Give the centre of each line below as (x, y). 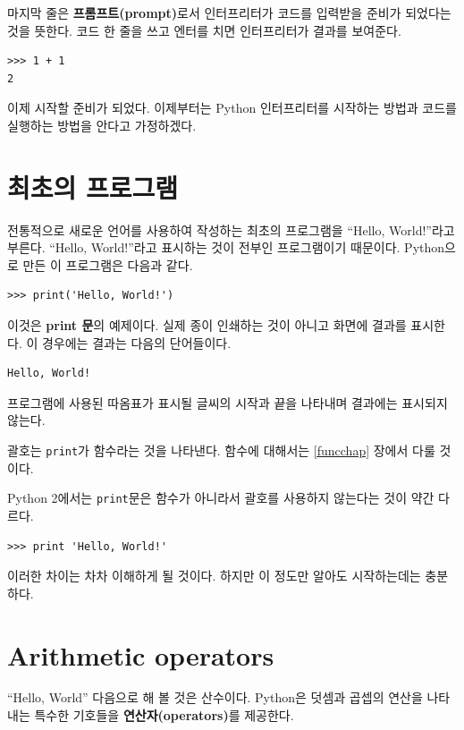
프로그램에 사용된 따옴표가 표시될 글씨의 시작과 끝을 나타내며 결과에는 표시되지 (228, 402)
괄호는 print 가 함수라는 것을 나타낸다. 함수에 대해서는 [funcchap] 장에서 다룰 (221, 450)
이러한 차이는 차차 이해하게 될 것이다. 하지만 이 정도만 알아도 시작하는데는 (214, 576)
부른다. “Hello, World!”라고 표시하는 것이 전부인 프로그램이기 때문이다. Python (226, 247)
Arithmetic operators (141, 654)
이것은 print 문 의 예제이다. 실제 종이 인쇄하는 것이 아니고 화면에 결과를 (207, 325)
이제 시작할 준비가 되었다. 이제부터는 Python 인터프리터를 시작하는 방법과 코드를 (232, 108)
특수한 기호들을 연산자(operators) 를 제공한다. (164, 715)
